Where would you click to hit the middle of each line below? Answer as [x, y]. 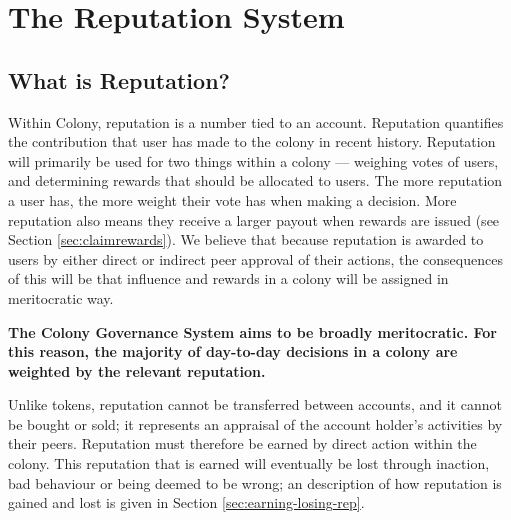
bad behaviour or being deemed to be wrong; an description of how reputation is [255, 482]
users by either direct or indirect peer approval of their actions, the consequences [255, 258]
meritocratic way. [61, 297]
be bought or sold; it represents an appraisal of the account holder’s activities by [255, 423]
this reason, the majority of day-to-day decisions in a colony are [233, 351]
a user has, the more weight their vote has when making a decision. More [232, 199]
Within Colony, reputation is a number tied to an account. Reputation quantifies [256, 121]
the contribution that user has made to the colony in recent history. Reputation [252, 141]
